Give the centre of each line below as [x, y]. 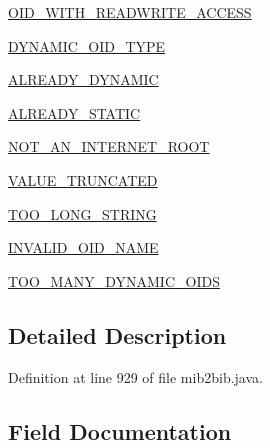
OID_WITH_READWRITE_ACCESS [130, 12]
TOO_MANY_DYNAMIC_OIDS [114, 280]
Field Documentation [120, 430]
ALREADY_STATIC [74, 112]
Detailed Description [117, 334]
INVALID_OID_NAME [83, 247]
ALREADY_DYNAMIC [83, 79]
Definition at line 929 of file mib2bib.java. [135, 376]
